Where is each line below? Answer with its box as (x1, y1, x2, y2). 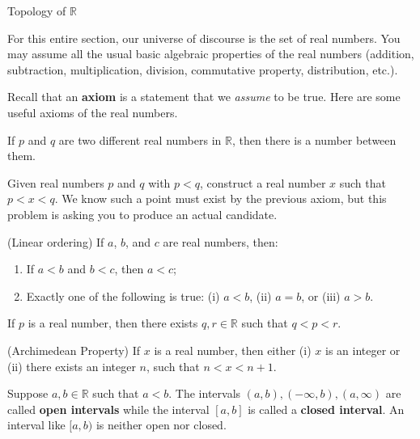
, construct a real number (200, 174, 326, 191)
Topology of (7, 2, 66, 19)
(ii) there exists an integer (7, 357, 136, 374)
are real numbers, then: (163, 233, 278, 250)
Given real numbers (7, 174, 104, 191)
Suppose (7, 385, 49, 402)
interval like (7, 416, 66, 433)
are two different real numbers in (58, 131, 222, 148)
